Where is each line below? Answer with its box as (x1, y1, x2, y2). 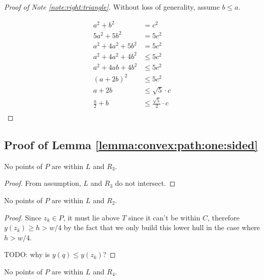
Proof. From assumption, (4, 178, 81, 188)
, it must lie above (63, 212, 120, 222)
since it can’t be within (128, 212, 201, 222)
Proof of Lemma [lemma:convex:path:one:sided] (4, 136, 258, 152)
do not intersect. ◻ (115, 178, 176, 188)
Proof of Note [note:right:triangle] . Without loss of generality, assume (4, 2, 220, 12)
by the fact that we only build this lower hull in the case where (63, 222, 260, 233)
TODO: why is (4, 249, 50, 260)
